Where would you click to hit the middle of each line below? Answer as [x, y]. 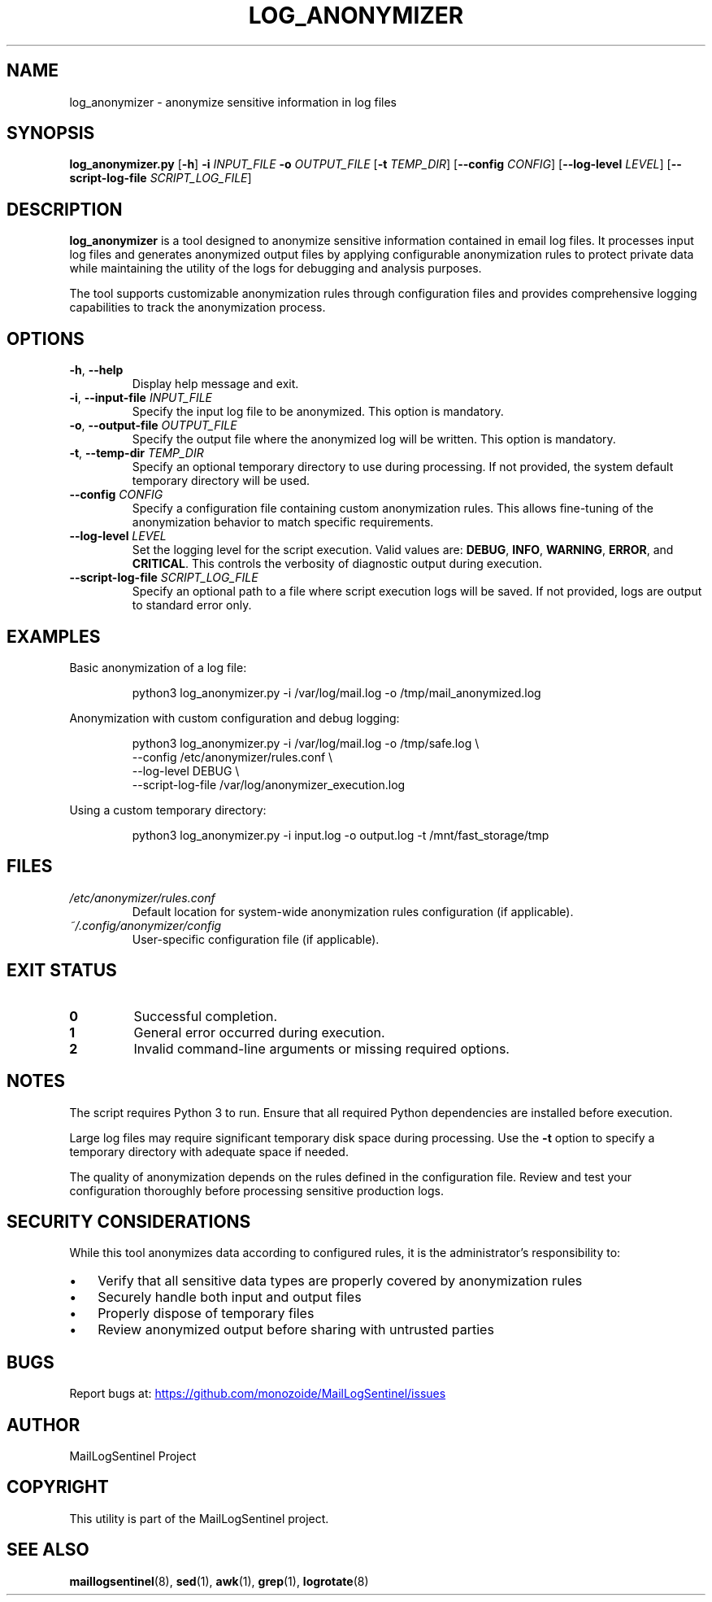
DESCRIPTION [65, 209]
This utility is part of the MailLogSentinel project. [199, 1518]
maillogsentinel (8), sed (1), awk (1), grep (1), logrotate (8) [219, 1581]
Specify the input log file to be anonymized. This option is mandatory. [318, 412]
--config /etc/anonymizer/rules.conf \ [232, 757]
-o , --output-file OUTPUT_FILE [153, 426]
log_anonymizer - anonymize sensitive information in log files [233, 102]
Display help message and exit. [215, 384]
